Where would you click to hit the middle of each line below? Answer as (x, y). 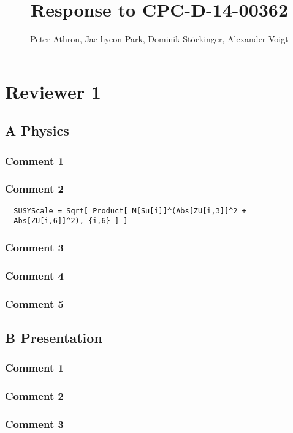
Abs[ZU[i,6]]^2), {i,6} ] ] (71, 221)
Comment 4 (34, 275)
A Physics (37, 130)
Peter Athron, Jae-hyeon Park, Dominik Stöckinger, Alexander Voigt (159, 39)
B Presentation (54, 337)
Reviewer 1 (53, 91)
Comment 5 (34, 303)
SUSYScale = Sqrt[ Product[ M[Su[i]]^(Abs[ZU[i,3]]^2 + (130, 211)
